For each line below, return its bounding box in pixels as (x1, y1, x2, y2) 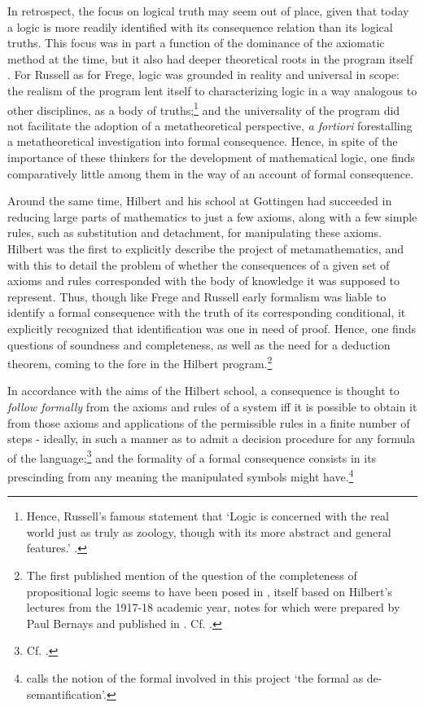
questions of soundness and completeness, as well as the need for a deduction (7, 336, 391, 353)
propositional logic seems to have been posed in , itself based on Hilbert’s (26, 582, 392, 599)
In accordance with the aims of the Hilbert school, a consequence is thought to (7, 382, 400, 399)
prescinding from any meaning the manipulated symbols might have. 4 (7, 466, 354, 485)
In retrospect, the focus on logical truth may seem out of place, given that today (7, 2, 409, 19)
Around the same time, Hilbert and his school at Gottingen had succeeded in (7, 192, 392, 209)
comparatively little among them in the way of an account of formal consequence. (7, 165, 414, 182)
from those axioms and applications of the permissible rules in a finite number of (7, 414, 410, 431)
